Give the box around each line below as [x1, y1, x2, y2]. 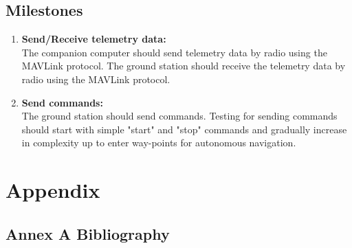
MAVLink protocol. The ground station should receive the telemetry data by [21, 58, 346, 73]
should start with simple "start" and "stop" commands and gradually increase [21, 122, 347, 136]
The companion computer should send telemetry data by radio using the [21, 45, 327, 59]
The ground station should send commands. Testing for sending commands [21, 109, 338, 123]
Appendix [5, 176, 100, 204]
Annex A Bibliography [5, 223, 170, 244]
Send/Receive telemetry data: [21, 32, 166, 46]
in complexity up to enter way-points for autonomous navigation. [21, 135, 296, 150]
